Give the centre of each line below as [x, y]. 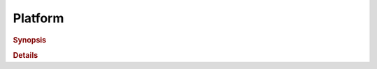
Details [25, 55]
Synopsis [30, 40]
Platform [38, 18]
